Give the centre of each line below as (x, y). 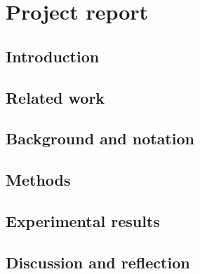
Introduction (53, 56)
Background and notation (100, 138)
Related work (55, 97)
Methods (38, 180)
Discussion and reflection (98, 262)
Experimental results (83, 220)
